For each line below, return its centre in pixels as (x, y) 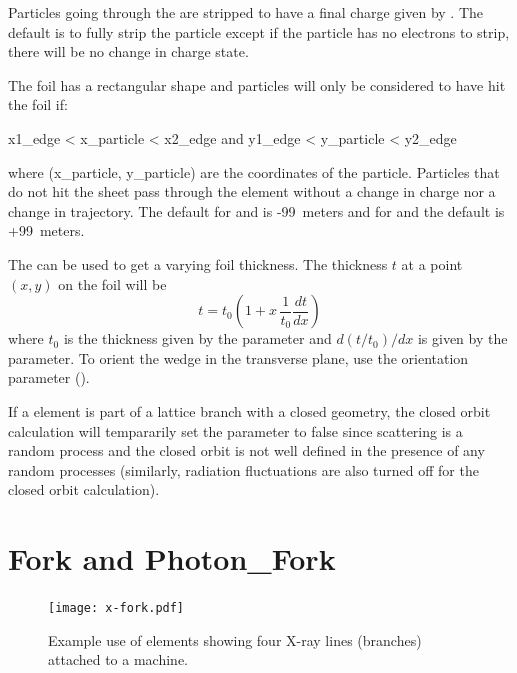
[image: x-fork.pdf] (116, 608)
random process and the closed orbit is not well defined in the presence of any (246, 450)
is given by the (462, 338)
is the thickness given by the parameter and (197, 338)
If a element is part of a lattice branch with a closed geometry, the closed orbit (249, 410)
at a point (432, 263)
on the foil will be (112, 283)
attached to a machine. (118, 659)
